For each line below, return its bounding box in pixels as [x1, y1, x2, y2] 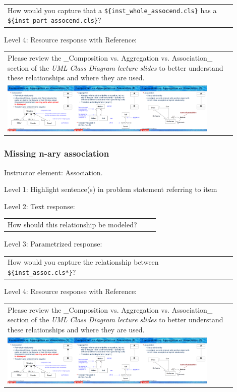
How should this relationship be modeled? [8, 219, 137, 230]
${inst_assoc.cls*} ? [8, 267, 76, 277]
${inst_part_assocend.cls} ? [8, 15, 101, 25]
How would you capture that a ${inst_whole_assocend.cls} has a [8, 5, 217, 15]
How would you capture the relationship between [8, 257, 159, 267]
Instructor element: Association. [4, 167, 103, 177]
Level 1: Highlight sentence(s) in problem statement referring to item [4, 184, 217, 194]
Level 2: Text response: [4, 201, 75, 211]
